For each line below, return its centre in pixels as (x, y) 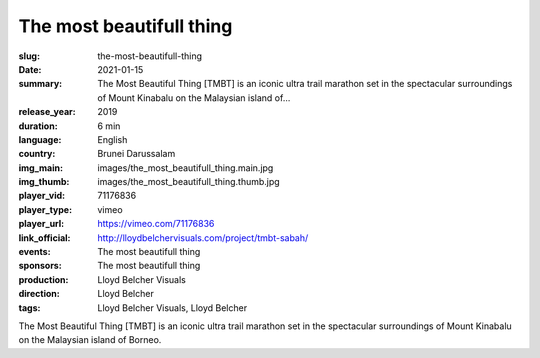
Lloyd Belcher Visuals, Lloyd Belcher (172, 307)
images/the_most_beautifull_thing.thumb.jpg (188, 182)
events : (34, 252)
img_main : (41, 167)
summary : (40, 84)
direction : (39, 294)
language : (40, 139)
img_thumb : (44, 182)
